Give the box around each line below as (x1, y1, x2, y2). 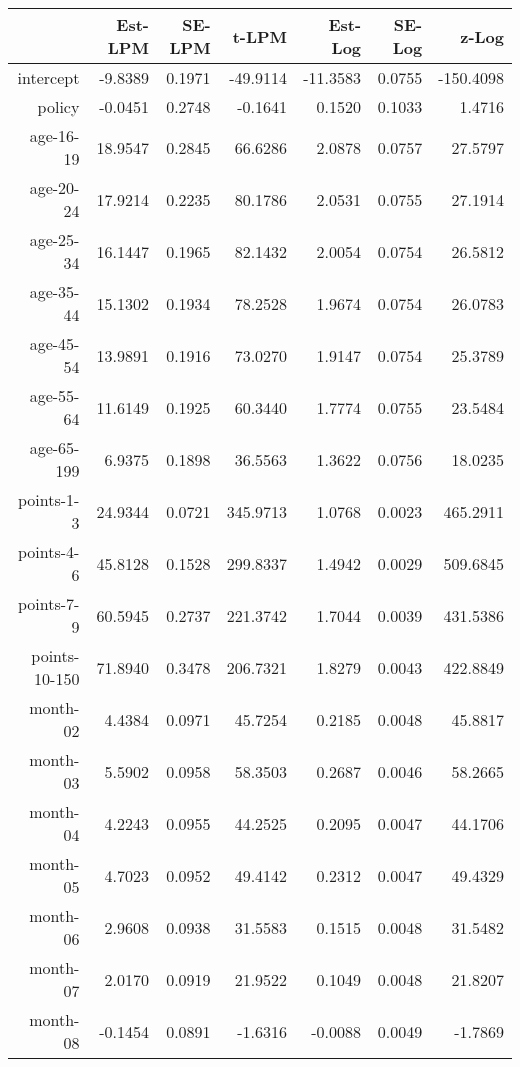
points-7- (17, 592, 80, 615)
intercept (17, 66, 80, 89)
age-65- (29, 436, 80, 459)
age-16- (29, 124, 80, 147)
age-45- (29, 332, 80, 355)
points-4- (17, 540, 80, 563)
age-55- (29, 384, 80, 407)
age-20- (29, 176, 80, 199)
